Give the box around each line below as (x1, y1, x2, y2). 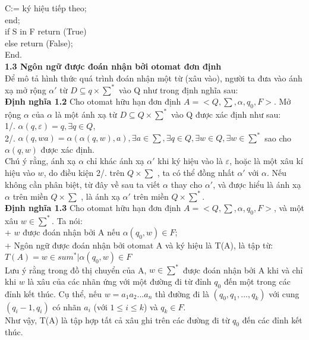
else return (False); (5, 36, 73, 49)
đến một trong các (223, 275, 291, 287)
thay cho (171, 178, 203, 190)
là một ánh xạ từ (55, 108, 117, 120)
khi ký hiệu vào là (157, 155, 223, 167)
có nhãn (52, 300, 81, 313)
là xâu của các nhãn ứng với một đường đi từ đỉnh (27, 275, 212, 287)
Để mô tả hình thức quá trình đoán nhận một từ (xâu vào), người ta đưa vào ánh (5, 71, 302, 84)
